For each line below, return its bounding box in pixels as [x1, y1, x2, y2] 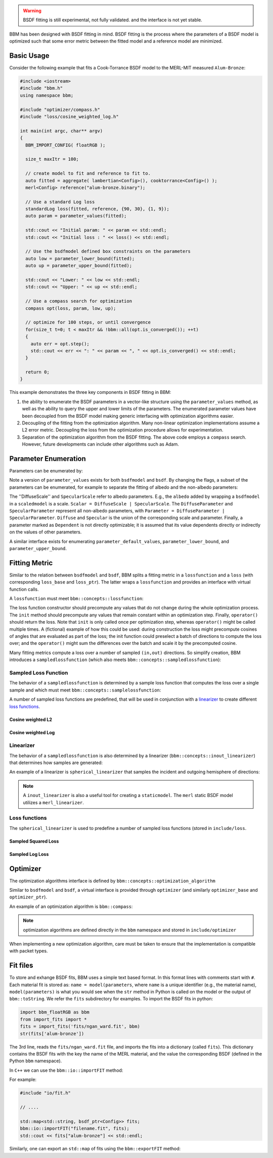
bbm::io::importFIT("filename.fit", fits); [20, 1126, 130, 1132]
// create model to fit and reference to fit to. [25, 170, 151, 176]
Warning [23, 8, 41, 14]
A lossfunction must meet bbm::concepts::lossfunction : [9, 596, 144, 602]
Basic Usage [9, 51, 50, 60]
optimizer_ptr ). [9, 894, 48, 900]
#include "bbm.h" [20, 85, 63, 91]
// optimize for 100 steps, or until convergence [25, 319, 151, 325]
